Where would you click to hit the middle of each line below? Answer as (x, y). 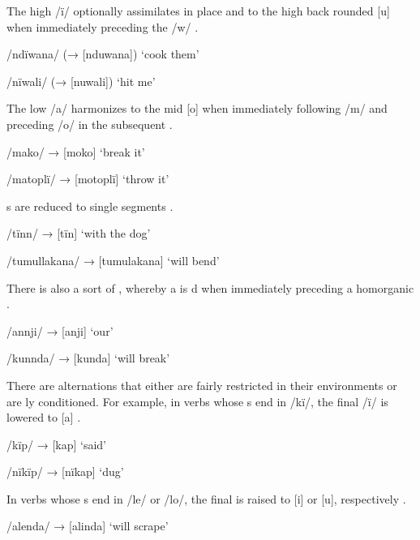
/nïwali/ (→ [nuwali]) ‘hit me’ (81, 81)
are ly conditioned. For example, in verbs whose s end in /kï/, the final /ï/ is (197, 401)
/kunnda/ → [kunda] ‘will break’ (88, 358)
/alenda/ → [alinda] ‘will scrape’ (88, 526)
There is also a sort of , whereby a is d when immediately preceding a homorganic (210, 287)
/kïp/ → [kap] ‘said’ (56, 444)
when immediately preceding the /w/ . (103, 26)
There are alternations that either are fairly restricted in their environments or (202, 385)
